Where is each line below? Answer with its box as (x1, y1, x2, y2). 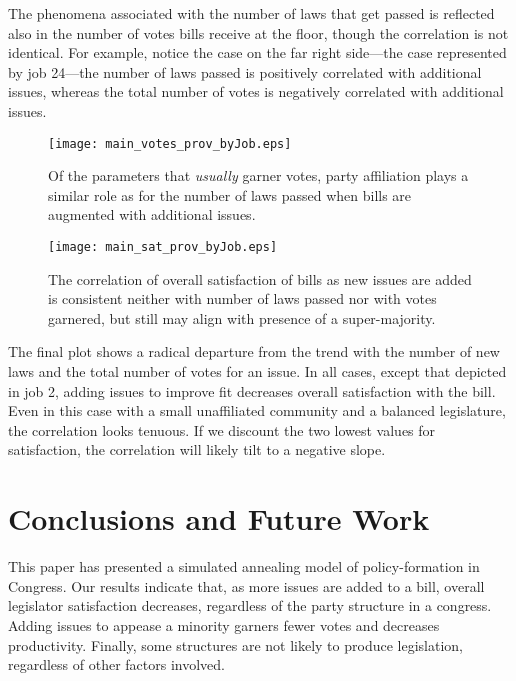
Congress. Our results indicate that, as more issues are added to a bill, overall (8, 575, 485, 596)
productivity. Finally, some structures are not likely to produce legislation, (8, 634, 463, 655)
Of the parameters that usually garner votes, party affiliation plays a (48, 165, 469, 186)
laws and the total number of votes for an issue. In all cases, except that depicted (8, 361, 507, 382)
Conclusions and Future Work (8, 498, 430, 539)
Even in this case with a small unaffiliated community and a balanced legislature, (8, 400, 506, 421)
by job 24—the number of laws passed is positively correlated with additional (8, 61, 482, 82)
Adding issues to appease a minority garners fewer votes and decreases (8, 614, 440, 635)
